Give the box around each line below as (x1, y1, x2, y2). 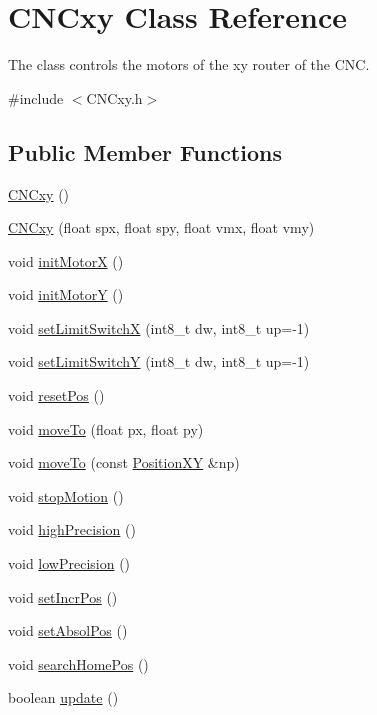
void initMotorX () (8, 250, 124, 271)
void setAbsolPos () (8, 620, 128, 641)
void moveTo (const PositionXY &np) (8, 452, 240, 473)
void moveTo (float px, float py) (8, 418, 204, 439)
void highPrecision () (8, 519, 136, 540)
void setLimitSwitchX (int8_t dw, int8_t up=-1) (8, 317, 310, 338)
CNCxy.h (86, 87, 143, 108)
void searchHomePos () (8, 653, 149, 674)
